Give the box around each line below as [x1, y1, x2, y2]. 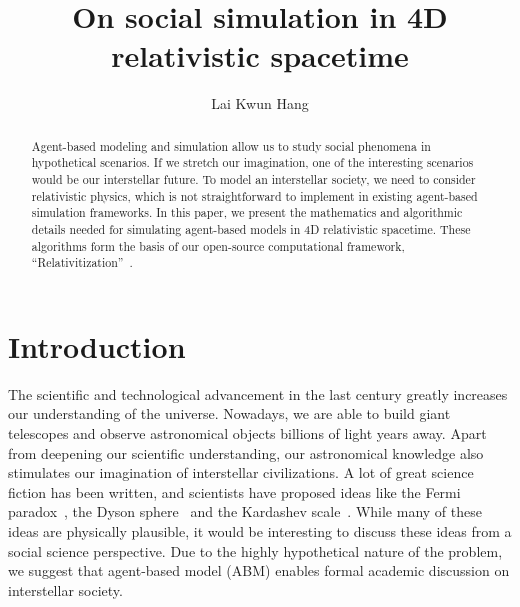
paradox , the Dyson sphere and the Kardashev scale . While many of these [8, 501, 482, 522]
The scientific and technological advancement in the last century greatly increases [8, 383, 508, 404]
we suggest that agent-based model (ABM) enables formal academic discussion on [8, 560, 510, 581]
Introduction [8, 325, 186, 366]
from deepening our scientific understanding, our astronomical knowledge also [8, 442, 484, 463]
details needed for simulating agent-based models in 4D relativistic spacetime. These [31, 220, 471, 237]
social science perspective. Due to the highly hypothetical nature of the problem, [8, 540, 503, 561]
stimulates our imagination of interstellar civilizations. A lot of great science [8, 462, 474, 483]
